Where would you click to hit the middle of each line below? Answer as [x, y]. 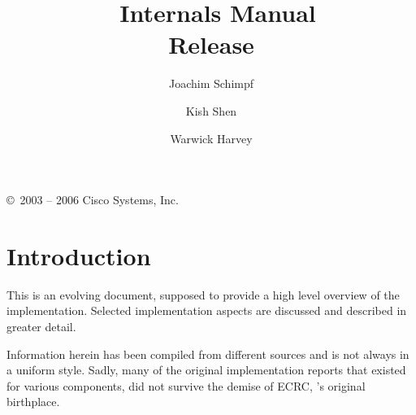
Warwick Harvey [211, 138]
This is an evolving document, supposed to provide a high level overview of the [203, 294]
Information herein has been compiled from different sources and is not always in [208, 354]
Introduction [79, 255]
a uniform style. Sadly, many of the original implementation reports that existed [206, 370]
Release [211, 44]
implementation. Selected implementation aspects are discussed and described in [207, 310]
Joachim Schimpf [211, 83]
